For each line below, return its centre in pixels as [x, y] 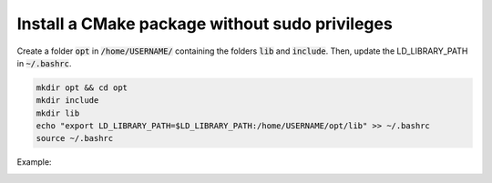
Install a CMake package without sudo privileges [205, 24]
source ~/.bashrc [75, 138]
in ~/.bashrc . [44, 63]
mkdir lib [58, 113]
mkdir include [67, 101]
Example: [34, 162]
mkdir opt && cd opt [82, 87]
